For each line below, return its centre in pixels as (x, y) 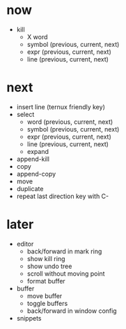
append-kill (33, 159)
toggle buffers (47, 303)
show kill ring (46, 258)
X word (37, 36)
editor (25, 244)
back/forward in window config (72, 311)
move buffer (45, 295)
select (25, 114)
